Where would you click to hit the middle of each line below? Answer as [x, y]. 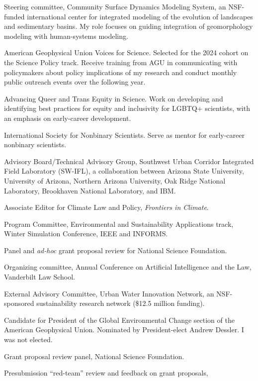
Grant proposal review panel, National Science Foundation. [94, 356]
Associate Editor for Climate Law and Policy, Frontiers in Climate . [106, 207]
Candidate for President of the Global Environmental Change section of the [119, 320]
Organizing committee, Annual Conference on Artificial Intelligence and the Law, [128, 267]
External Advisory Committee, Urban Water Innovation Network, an [109, 293]
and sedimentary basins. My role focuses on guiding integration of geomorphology [129, 26]
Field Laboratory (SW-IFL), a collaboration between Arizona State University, [124, 171]
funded [14, 16]
